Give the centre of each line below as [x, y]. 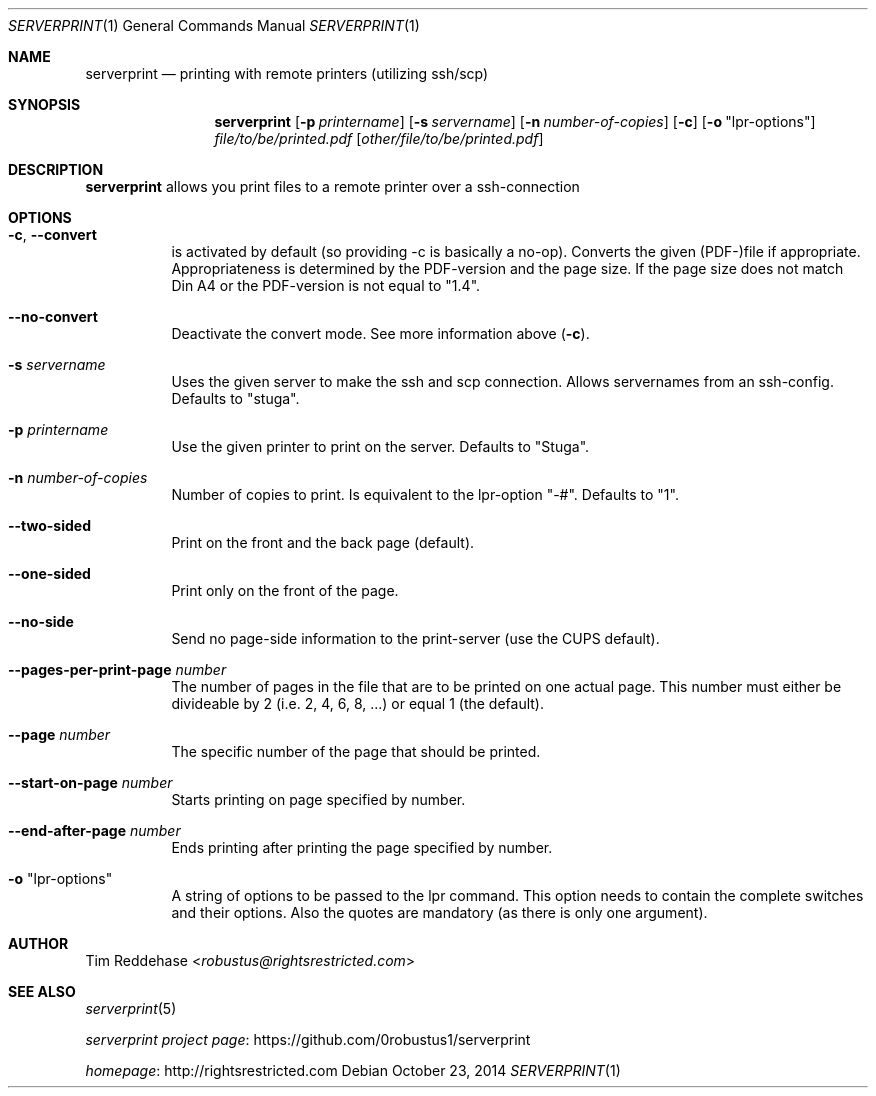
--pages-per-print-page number [117, 669]
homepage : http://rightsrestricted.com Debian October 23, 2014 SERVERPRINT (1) [353, 1070]
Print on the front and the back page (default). [323, 542]
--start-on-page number [90, 782]
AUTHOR [38, 943]
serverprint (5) [131, 1008]
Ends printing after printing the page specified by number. [362, 847]
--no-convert [53, 316]
